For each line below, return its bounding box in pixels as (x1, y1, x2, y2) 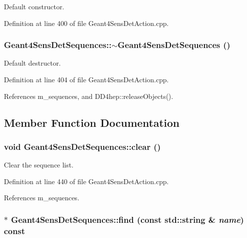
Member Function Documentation (4, 115, 180, 130)
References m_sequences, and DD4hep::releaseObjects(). (4, 91, 173, 101)
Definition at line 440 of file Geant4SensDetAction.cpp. (4, 176, 169, 186)
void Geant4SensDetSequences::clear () (4, 140, 161, 152)
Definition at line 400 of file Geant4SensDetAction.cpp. (4, 18, 169, 28)
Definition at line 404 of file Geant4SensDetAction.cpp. (4, 74, 169, 84)
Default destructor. (4, 58, 61, 68)
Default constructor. (4, 1, 65, 11)
